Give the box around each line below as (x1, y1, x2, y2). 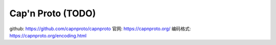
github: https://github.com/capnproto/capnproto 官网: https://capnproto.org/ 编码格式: (9, 26, 191, 32)
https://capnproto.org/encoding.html (9, 32, 87, 38)
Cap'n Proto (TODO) (9, 8, 96, 19)
